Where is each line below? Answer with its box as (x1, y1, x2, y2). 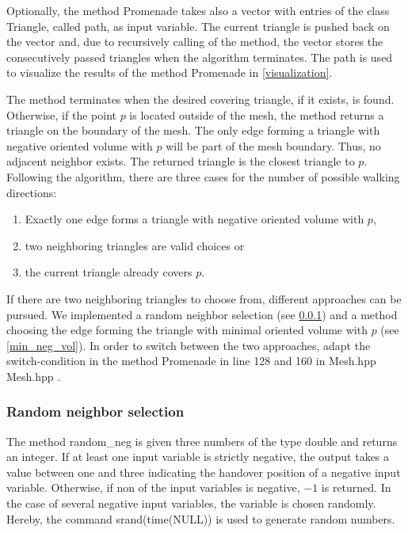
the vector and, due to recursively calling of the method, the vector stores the (6, 33, 383, 50)
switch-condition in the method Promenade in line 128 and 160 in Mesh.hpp (6, 352, 376, 369)
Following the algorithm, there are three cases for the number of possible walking (6, 168, 400, 185)
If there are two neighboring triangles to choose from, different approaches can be (6, 290, 402, 306)
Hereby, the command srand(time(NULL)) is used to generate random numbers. (6, 510, 395, 527)
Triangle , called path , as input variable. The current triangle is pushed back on (6, 17, 390, 34)
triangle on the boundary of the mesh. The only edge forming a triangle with (6, 122, 380, 139)
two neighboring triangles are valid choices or (25, 237, 245, 253)
